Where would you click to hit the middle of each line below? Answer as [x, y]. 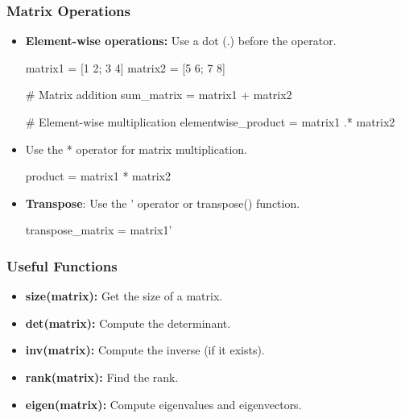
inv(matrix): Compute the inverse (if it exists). [145, 350]
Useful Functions [62, 265]
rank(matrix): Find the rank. [102, 377]
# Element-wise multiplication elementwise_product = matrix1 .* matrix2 [210, 122]
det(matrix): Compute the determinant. [128, 323]
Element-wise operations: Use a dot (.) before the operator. [181, 41]
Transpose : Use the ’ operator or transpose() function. [163, 203]
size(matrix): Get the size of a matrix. [124, 296]
